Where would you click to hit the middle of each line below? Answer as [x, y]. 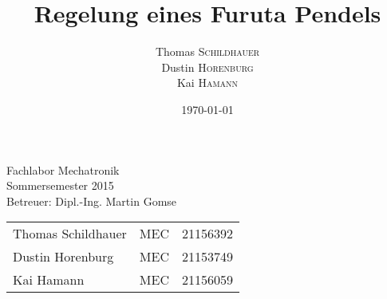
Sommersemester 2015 [60, 185]
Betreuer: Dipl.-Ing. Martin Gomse [92, 201]
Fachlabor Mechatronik [63, 169]
